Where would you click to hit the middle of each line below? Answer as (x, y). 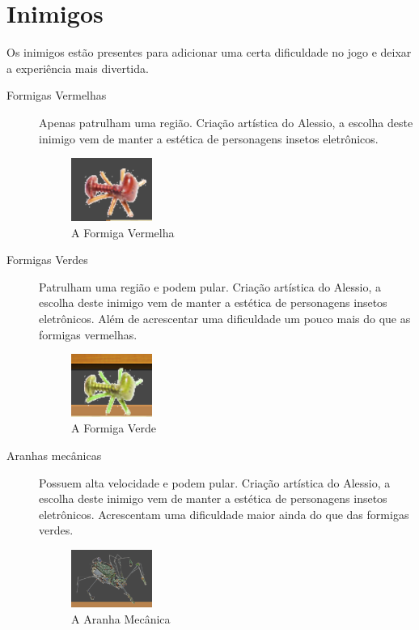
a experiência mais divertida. (78, 68)
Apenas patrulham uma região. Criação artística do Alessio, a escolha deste (226, 122)
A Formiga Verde (114, 428)
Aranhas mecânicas (54, 455)
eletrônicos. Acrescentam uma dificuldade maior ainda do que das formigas (224, 514)
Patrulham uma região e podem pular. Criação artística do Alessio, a (210, 286)
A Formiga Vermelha (123, 232)
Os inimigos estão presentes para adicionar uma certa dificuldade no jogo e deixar (209, 52)
